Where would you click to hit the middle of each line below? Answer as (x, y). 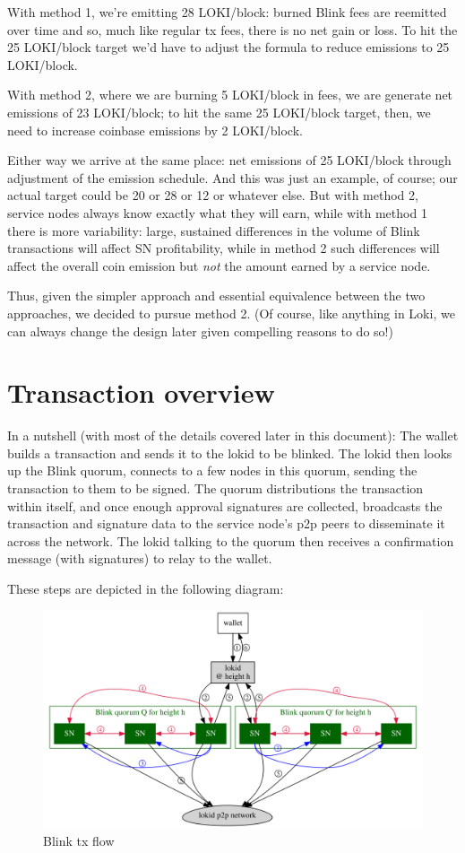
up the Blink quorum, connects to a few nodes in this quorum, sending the (212, 470)
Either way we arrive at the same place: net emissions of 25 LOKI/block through (229, 160)
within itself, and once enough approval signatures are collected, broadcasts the (225, 505)
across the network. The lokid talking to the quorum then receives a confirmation (231, 540)
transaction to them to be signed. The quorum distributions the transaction (215, 488)
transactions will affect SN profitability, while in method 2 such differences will (224, 248)
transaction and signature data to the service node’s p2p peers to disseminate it (226, 523)
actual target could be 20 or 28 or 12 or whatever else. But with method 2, (213, 195)
